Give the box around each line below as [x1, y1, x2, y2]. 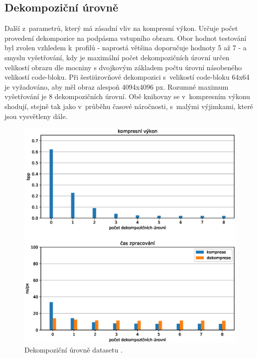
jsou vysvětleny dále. [4, 111, 68, 121]
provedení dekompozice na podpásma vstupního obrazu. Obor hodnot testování [4, 32, 247, 43]
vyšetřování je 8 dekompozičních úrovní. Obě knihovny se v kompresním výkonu [4, 91, 251, 102]
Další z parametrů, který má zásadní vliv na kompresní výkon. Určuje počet [4, 23, 238, 33]
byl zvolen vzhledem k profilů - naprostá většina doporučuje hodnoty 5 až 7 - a [4, 42, 247, 53]
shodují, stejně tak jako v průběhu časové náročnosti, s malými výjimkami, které [4, 101, 254, 111]
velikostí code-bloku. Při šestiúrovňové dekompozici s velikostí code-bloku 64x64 [4, 72, 250, 82]
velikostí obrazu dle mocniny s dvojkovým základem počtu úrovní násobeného [4, 62, 242, 72]
